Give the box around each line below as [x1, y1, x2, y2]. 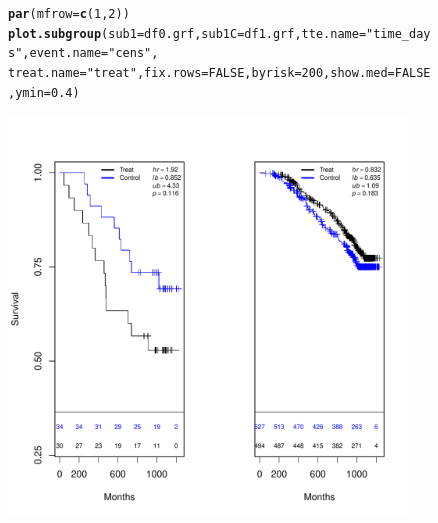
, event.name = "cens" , [22, 46, 159, 61]
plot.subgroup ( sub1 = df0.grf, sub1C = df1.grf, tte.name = [8, 26, 367, 41]
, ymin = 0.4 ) [8, 85, 80, 100]
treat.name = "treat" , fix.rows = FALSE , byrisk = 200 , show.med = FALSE [8, 65, 431, 80]
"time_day [366, 26, 431, 41]
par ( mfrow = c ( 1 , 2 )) [8, 7, 130, 21]
